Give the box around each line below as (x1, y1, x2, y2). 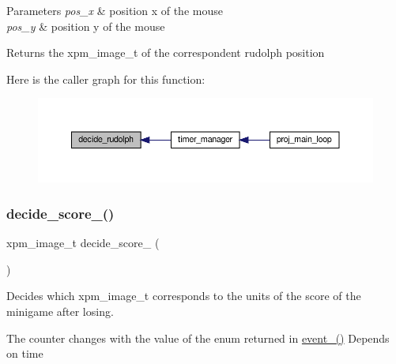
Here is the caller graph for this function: (6, 70, 206, 87)
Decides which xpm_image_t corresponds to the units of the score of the (6, 287, 361, 304)
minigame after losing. (6, 302, 114, 319)
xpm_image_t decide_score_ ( (6, 235, 160, 251)
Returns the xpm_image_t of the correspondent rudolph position (6, 44, 325, 61)
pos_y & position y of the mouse (6, 17, 165, 34)
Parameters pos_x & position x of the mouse (6, 2, 223, 18)
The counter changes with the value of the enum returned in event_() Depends (6, 329, 390, 346)
